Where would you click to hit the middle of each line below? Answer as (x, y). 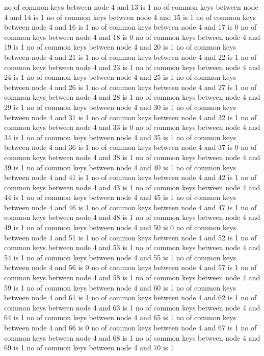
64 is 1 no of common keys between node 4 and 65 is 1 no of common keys (120, 317)
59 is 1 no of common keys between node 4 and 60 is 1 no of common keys (120, 287)
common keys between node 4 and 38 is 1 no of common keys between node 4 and (132, 157)
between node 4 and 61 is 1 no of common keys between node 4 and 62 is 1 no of (130, 297)
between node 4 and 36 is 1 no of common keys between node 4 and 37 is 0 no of (130, 147)
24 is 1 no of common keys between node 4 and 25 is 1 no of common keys (120, 77)
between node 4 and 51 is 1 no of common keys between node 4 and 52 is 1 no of (130, 237)
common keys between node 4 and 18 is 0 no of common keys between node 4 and (132, 37)
